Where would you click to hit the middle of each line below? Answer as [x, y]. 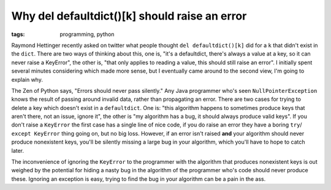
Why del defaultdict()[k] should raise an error [129, 16]
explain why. [27, 79]
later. [18, 150]
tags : [18, 34]
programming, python [87, 34]
